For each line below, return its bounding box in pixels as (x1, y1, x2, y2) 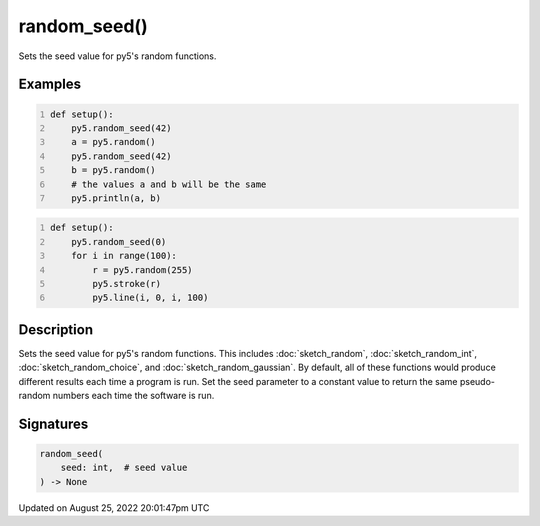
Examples (18, 76, 82, 93)
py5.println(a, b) (71, 192, 162, 204)
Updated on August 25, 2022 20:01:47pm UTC (18, 501, 210, 514)
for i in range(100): (71, 250, 177, 262)
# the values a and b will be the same (71, 178, 267, 190)
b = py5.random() (71, 165, 157, 176)
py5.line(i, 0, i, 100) (91, 292, 209, 304)
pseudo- (459, 375, 495, 387)
